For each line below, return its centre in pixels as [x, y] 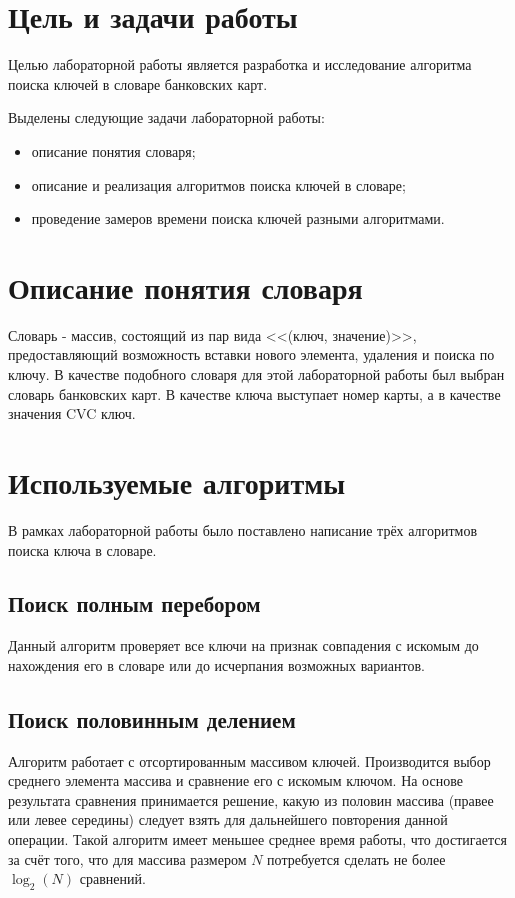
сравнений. [112, 878]
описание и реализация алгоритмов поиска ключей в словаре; [218, 184]
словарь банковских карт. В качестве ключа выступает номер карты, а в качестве [254, 393]
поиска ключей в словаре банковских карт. [138, 83]
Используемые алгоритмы [177, 481]
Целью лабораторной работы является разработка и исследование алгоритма [240, 64]
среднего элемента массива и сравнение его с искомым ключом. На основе [235, 780]
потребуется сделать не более [356, 858]
